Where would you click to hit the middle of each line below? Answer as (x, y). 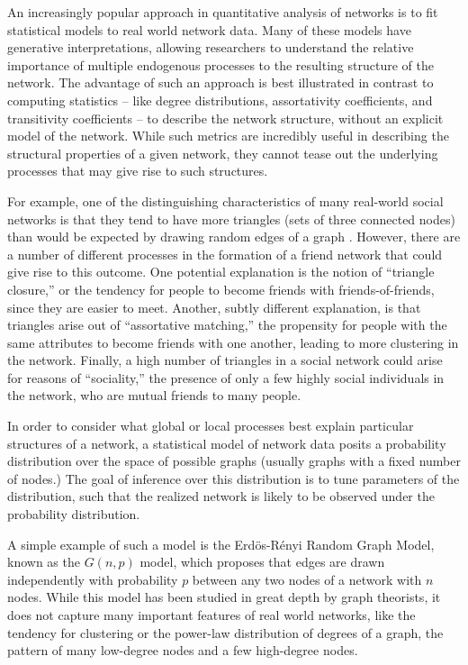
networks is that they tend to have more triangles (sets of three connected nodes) (231, 219)
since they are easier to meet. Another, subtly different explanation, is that (214, 307)
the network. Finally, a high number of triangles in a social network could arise (225, 360)
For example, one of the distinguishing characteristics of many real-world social (225, 200)
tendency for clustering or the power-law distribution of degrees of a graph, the (225, 632)
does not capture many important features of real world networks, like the (211, 615)
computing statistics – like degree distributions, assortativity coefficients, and (220, 100)
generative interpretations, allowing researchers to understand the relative (211, 47)
